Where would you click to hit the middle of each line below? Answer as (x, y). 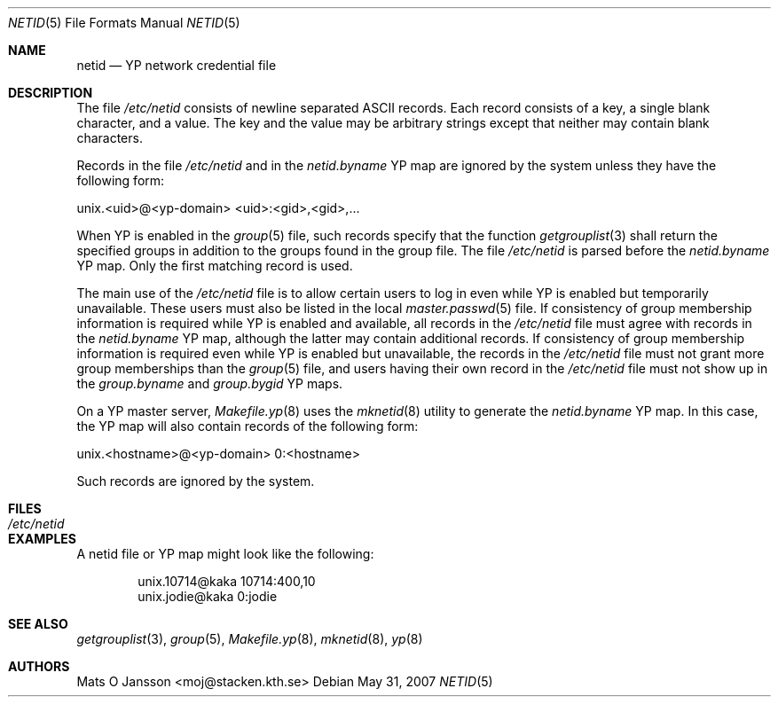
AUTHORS (39, 666)
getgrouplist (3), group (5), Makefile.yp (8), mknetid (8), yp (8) (250, 639)
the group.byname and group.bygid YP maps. (210, 383)
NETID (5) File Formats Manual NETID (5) (124, 23)
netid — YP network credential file (177, 65)
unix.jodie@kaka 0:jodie (208, 596)
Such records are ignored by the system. (196, 481)
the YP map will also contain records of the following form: (248, 426)
